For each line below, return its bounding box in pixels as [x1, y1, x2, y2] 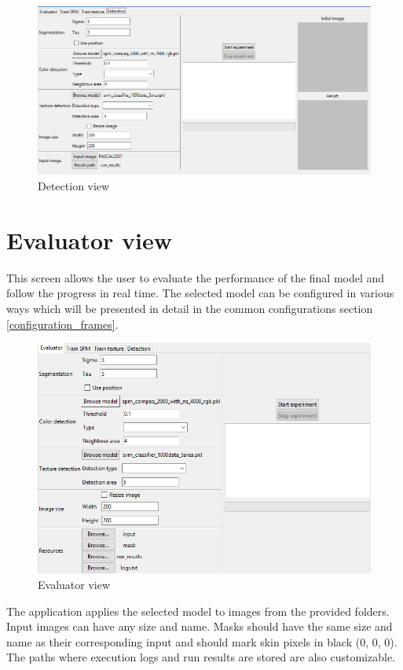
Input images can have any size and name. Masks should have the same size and [6, 618, 393, 635]
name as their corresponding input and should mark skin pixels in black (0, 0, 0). [6, 633, 398, 650]
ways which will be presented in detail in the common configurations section [6, 300, 373, 316]
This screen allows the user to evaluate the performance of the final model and [6, 269, 385, 285]
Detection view [38, 178, 110, 194]
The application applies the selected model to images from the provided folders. [6, 602, 390, 619]
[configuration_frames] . [6, 315, 119, 332]
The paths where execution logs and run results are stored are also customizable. [6, 649, 396, 665]
